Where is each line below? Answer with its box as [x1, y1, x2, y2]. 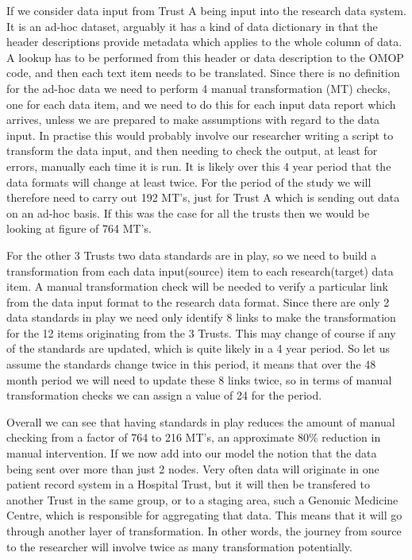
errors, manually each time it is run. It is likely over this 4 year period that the [6, 157, 391, 174]
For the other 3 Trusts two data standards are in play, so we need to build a [6, 246, 377, 263]
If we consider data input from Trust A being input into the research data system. [6, 2, 406, 18]
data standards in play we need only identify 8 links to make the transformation [6, 309, 396, 326]
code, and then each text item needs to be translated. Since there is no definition [6, 64, 400, 81]
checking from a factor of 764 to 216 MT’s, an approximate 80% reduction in [6, 429, 381, 446]
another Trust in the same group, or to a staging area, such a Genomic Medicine [6, 491, 399, 508]
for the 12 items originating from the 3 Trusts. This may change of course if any [6, 324, 396, 341]
